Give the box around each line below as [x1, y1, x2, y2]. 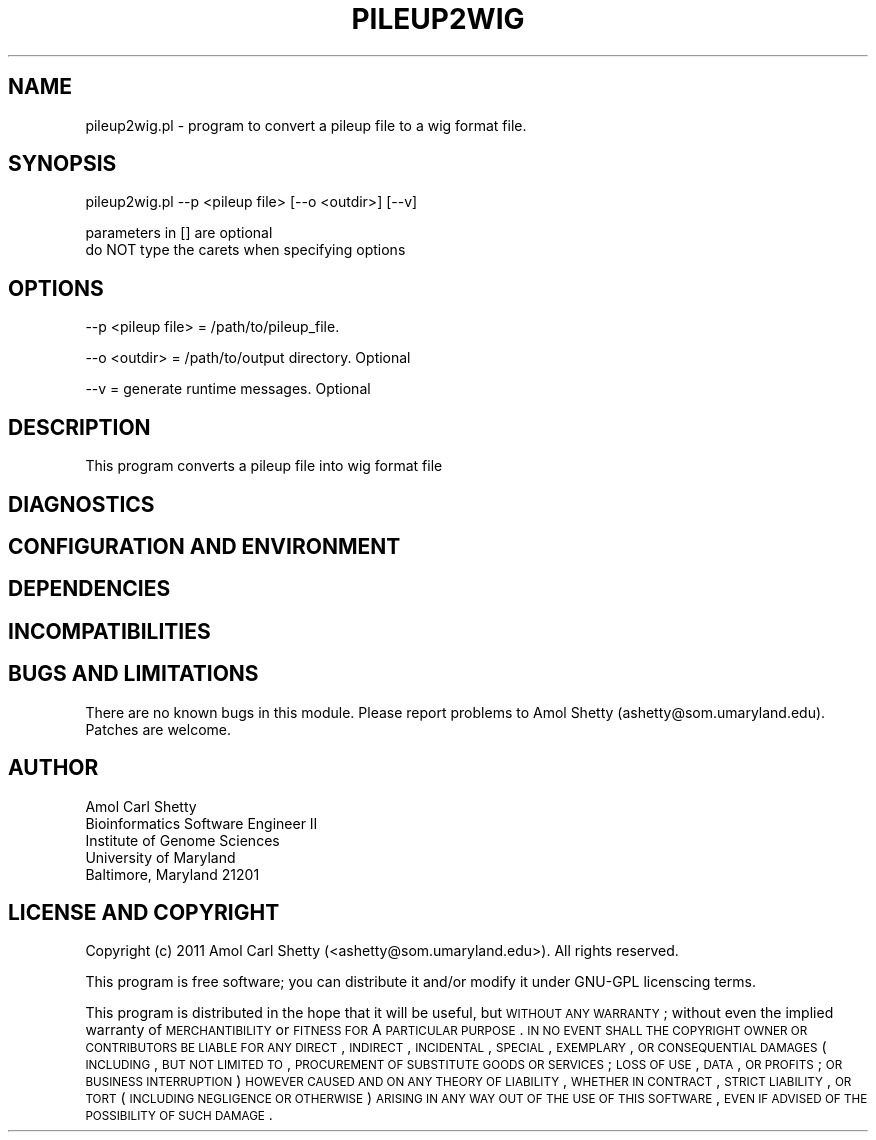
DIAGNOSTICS [8, 491, 155, 517]
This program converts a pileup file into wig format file [85, 457, 443, 475]
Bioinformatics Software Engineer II [85, 814, 318, 832]
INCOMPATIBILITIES [8, 618, 211, 644]
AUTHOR [8, 755, 99, 781]
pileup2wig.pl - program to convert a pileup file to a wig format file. [85, 116, 527, 134]
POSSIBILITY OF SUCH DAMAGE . [85, 1106, 273, 1124]
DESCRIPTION [8, 414, 151, 440]
